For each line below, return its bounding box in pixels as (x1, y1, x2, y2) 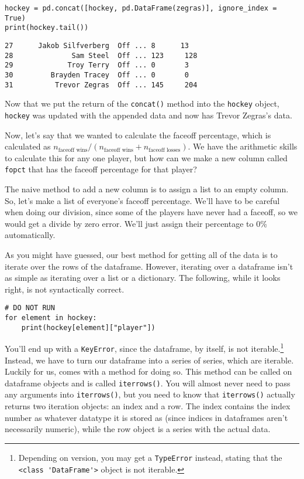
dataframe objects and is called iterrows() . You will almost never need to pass (5, 376, 291, 389)
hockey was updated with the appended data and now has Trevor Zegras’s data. (5, 108, 292, 121)
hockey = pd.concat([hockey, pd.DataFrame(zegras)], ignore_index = (5, 4, 277, 12)
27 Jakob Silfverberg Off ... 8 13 (5, 41, 189, 50)
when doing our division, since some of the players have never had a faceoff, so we (5, 206, 298, 218)
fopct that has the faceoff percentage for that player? (5, 163, 197, 175)
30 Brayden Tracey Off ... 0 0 (5, 70, 189, 79)
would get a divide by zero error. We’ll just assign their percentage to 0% (5, 217, 267, 229)
